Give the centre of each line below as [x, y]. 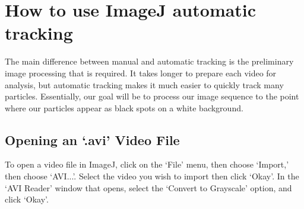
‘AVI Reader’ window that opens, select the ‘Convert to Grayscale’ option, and [148, 187]
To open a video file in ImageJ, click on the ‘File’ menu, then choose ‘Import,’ [147, 164]
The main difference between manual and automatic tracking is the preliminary [149, 61]
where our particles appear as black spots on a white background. [124, 107]
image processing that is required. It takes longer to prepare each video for [141, 73]
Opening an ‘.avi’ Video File [92, 139]
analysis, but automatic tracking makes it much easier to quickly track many [144, 84]
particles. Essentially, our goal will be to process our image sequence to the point [152, 96]
